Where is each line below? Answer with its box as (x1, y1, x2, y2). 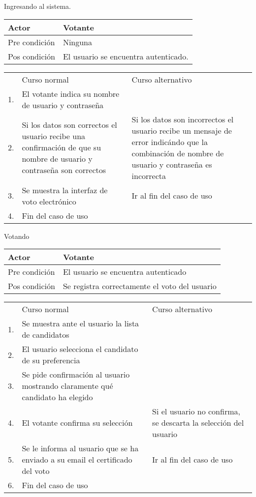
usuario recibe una (22, 130, 86, 142)
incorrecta (131, 170, 166, 181)
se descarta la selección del (152, 417, 244, 429)
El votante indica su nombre (22, 88, 120, 99)
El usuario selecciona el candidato (22, 343, 138, 355)
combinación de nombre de (131, 147, 224, 159)
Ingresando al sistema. (4, 1, 71, 11)
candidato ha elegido (22, 391, 93, 403)
